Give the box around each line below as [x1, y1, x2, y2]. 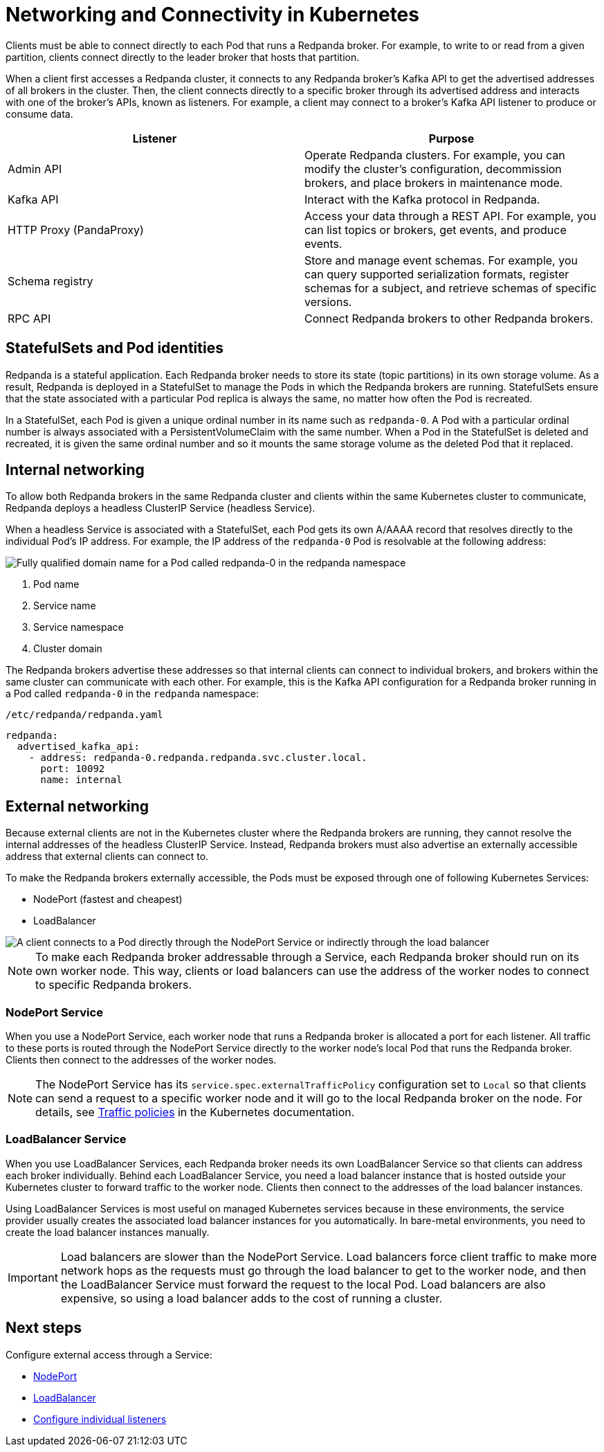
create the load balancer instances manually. [6, 1226, 210, 1238]
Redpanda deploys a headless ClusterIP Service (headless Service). [6, 502, 315, 514]
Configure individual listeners [33, 1413, 167, 1425]
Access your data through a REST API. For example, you [304, 208, 596, 223]
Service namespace [33, 621, 124, 634]
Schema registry [8, 274, 93, 288]
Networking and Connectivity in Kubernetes [6, 3, 419, 26]
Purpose [428, 131, 475, 145]
